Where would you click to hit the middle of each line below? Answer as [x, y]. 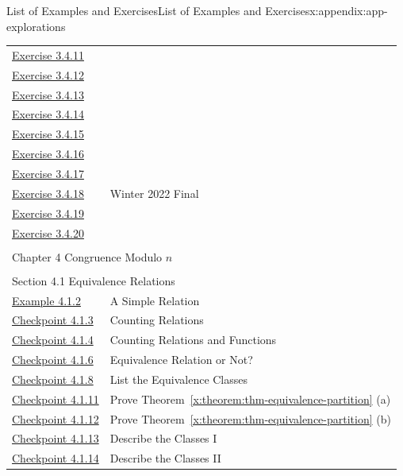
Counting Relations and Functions [193, 340]
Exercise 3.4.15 [48, 134]
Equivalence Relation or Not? [181, 360]
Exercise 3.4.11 [48, 54]
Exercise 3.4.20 [48, 232]
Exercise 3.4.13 [48, 94]
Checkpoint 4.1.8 [53, 379]
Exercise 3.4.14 [48, 114]
